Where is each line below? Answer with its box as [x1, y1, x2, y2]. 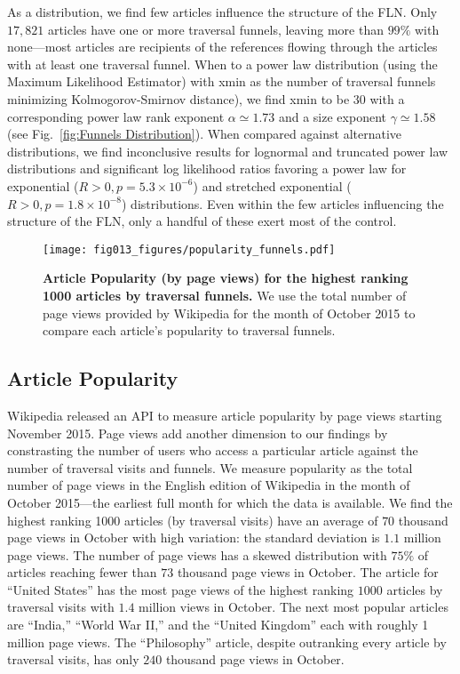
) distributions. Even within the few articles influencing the [122, 194, 444, 213]
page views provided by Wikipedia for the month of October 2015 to [43, 303, 416, 322]
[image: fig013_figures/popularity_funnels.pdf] [43, 243, 336, 256]
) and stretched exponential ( [193, 176, 352, 195]
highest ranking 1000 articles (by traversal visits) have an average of [7, 510, 378, 529]
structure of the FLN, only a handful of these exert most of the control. [7, 212, 397, 230]
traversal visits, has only [7, 650, 139, 669]
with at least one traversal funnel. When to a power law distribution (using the [7, 54, 438, 73]
